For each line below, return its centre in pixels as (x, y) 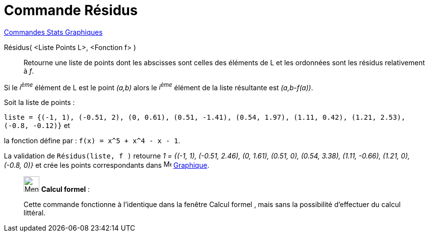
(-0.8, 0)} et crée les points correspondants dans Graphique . (107, 165)
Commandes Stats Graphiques (53, 32)
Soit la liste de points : (40, 103)
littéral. (35, 213)
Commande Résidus (71, 10)
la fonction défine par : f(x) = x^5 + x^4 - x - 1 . (92, 141)
